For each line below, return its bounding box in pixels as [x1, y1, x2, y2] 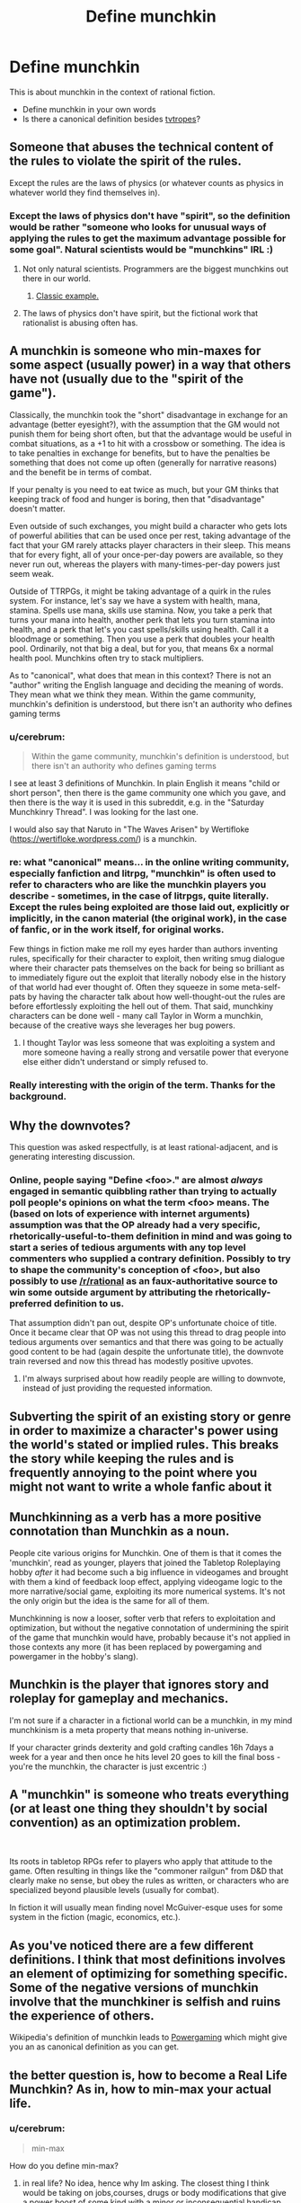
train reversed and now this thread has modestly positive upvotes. [9, 1356, 254, 1367]
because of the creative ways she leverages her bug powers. [9, 1020, 235, 1031]
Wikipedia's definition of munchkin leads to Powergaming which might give [9, 2032, 288, 2043]
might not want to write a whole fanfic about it [9, 1479, 272, 1494]
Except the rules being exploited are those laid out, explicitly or [9, 901, 290, 914]
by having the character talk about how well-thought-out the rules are [27, 991, 286, 1003]
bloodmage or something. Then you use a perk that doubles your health [9, 633, 276, 644]
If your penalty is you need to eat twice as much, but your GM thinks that [9, 483, 279, 495]
